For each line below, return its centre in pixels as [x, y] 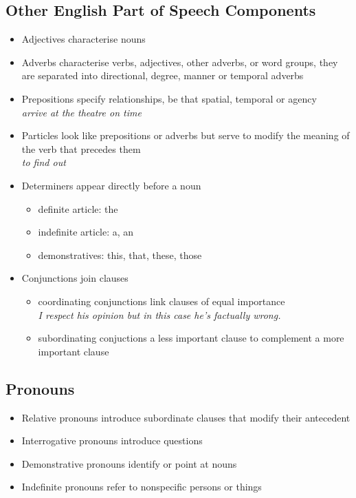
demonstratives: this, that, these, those [120, 255]
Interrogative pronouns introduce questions [112, 440]
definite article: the [78, 208]
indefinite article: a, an [86, 232]
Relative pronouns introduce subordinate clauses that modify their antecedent [186, 417]
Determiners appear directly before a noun [111, 185]
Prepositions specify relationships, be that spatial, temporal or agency [169, 98]
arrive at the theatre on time [81, 112]
